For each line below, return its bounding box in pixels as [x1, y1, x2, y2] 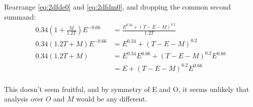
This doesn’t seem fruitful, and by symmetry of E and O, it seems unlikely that [4, 83, 249, 94]
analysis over [4, 93, 43, 104]
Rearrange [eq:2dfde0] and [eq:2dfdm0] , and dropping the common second [4, 2, 231, 12]
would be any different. [76, 93, 147, 104]
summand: [4, 11, 36, 22]
